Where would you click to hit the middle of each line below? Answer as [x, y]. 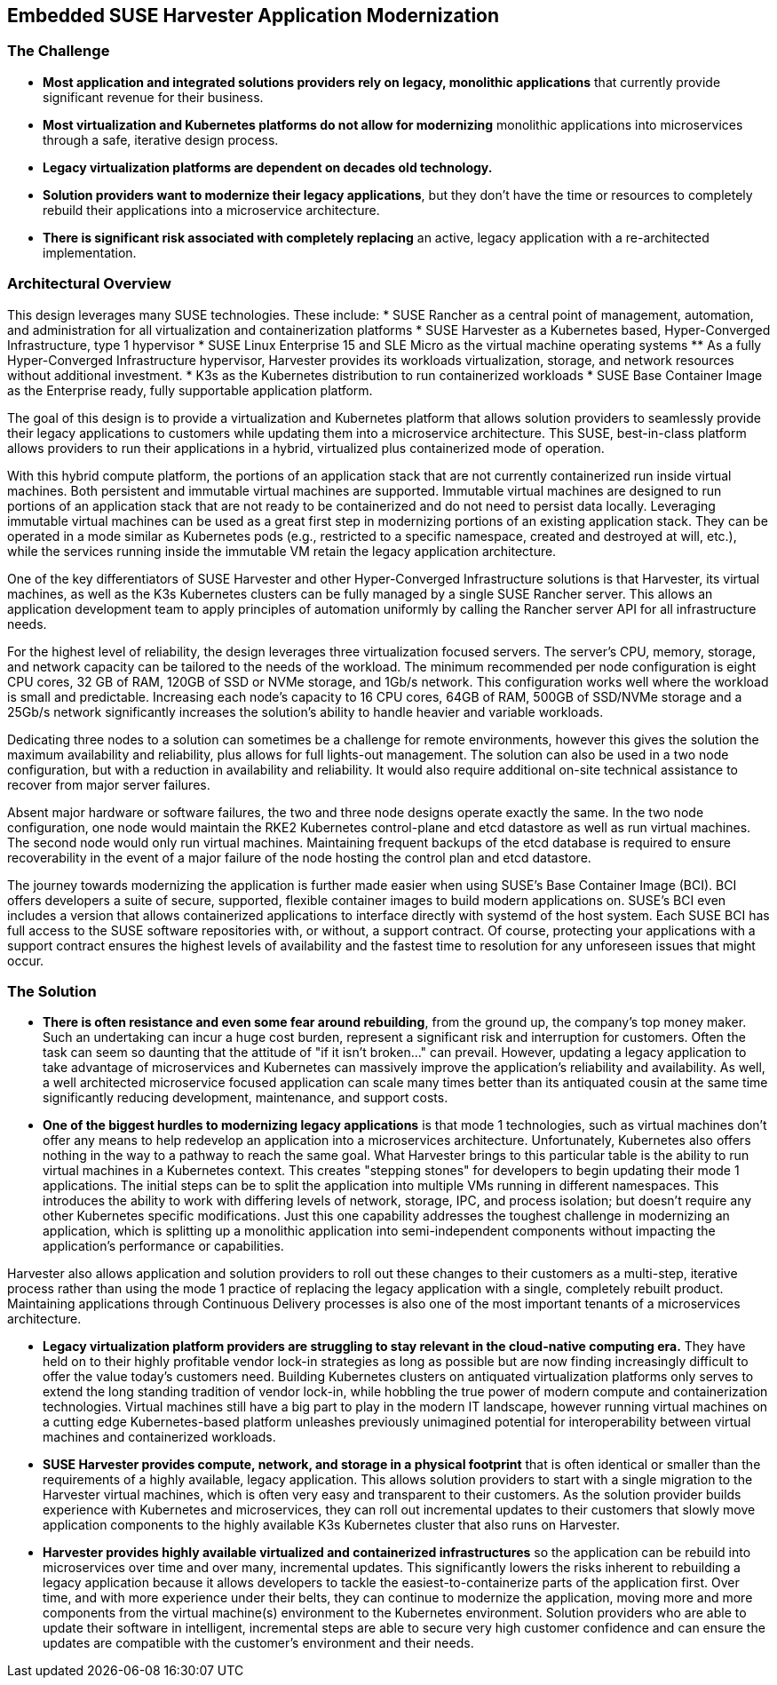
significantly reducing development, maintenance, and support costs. [246, 1098]
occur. [26, 960]
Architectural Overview [89, 284]
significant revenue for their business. [153, 97]
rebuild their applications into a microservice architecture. [211, 210]
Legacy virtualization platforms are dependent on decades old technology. [268, 167]
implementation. [90, 252]
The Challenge [59, 51]
